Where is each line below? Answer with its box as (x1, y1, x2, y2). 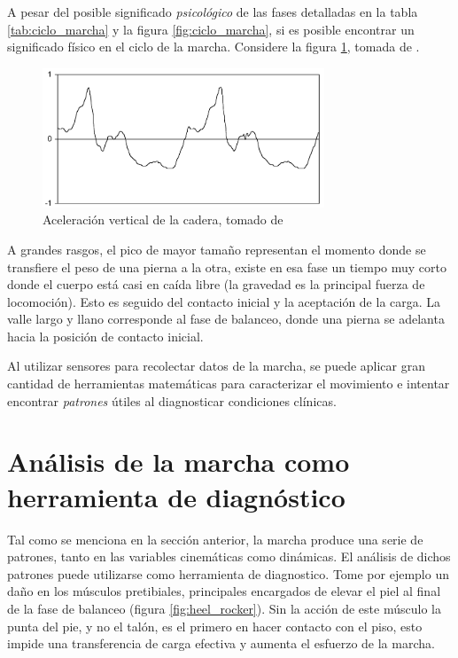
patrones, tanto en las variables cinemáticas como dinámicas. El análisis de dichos (7, 547, 451, 566)
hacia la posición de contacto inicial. (7, 326, 204, 345)
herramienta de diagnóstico (7, 478, 345, 514)
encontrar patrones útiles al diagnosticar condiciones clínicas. (7, 391, 337, 410)
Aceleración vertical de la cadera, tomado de (43, 210, 283, 229)
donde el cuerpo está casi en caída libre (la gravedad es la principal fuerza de (7, 275, 425, 294)
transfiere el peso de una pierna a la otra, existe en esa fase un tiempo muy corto (7, 257, 446, 276)
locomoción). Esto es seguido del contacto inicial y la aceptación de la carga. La (7, 292, 441, 310)
